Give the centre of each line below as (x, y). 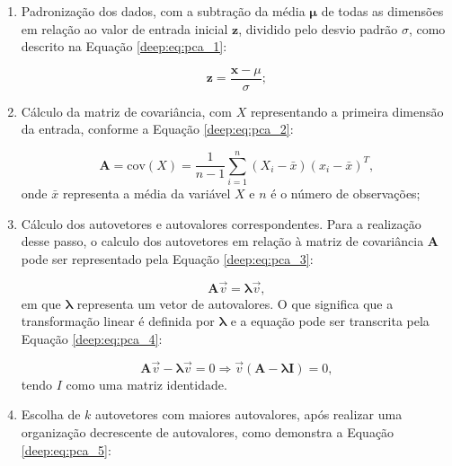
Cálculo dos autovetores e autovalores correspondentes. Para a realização (221, 223)
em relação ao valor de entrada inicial (124, 28)
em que (41, 303)
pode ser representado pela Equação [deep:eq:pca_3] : (167, 258)
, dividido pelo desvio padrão (318, 28)
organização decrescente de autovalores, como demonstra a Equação (208, 431)
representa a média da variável (146, 193)
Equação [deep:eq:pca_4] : (92, 338)
